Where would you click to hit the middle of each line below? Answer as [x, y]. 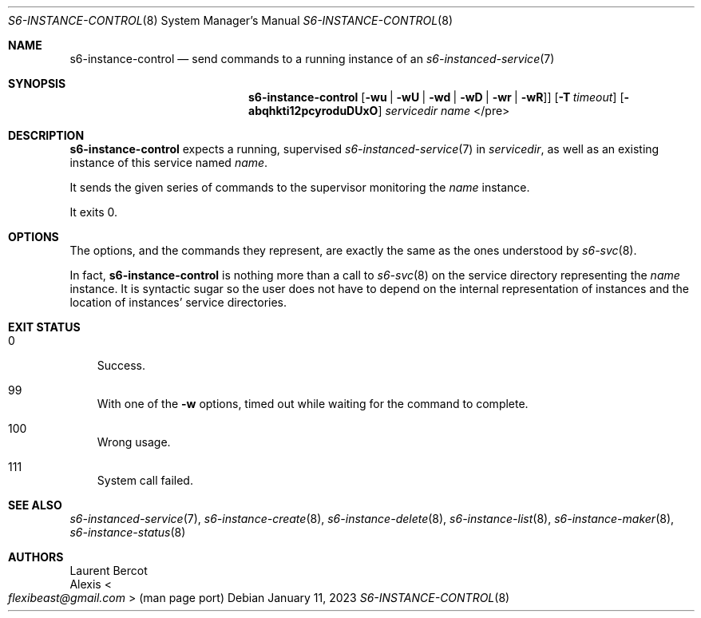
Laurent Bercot [109, 570]
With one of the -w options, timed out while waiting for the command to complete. [313, 404]
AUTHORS [36, 557]
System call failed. [145, 480]
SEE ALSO [35, 505]
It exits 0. [94, 212]
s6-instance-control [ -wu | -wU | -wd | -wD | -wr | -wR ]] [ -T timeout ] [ [436, 97]
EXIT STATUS [44, 327]
